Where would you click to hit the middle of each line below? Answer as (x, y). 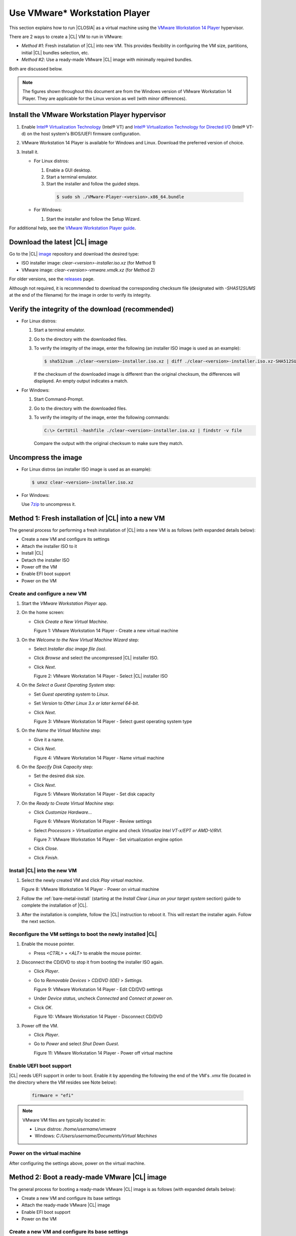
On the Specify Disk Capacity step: (57, 767)
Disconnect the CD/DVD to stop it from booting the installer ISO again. (92, 962)
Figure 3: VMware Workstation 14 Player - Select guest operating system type (113, 721)
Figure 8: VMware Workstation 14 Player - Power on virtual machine (90, 889)
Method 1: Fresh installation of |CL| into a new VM (87, 518)
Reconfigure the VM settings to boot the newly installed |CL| (83, 934)
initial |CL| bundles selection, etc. (55, 52)
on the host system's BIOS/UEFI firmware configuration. (84, 133)
